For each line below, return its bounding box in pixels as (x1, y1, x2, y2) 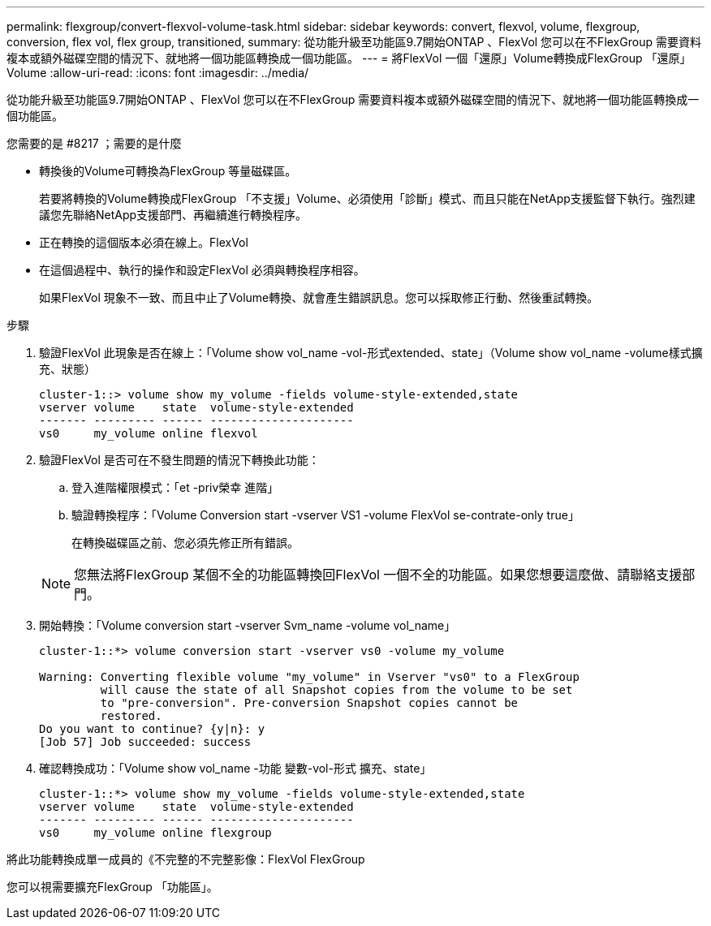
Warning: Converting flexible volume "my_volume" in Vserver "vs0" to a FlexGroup (39, 670, 580, 683)
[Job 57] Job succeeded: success (39, 735, 252, 748)
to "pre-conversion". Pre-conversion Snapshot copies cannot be (100, 696, 519, 709)
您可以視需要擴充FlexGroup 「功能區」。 (6, 880, 218, 894)
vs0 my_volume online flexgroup (39, 826, 272, 839)
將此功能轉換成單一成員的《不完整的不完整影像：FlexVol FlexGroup (6, 852, 365, 866)
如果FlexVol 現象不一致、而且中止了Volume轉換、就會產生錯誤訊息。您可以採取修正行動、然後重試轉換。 (39, 291, 599, 304)
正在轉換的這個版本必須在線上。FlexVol (39, 235, 248, 249)
